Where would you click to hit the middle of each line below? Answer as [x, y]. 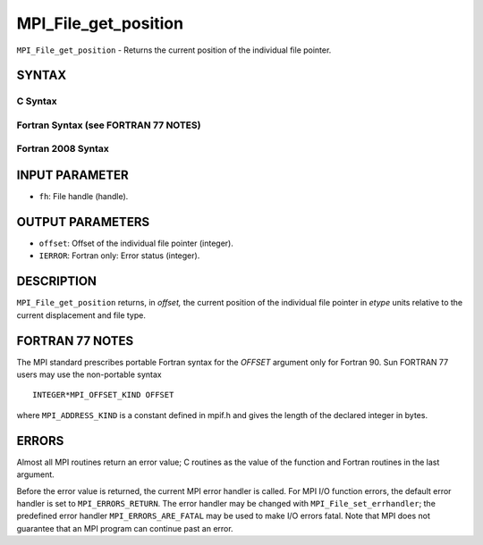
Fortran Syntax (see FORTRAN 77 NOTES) [109, 125]
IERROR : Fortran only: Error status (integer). [119, 256]
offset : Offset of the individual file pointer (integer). [136, 243]
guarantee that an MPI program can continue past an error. [125, 528]
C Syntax [37, 101]
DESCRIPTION [57, 281]
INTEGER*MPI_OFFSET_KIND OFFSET [103, 395]
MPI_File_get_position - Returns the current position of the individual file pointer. [174, 50]
